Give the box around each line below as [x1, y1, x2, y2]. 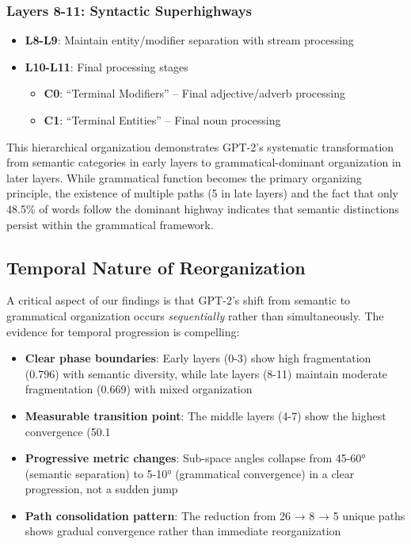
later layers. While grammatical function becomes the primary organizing [6, 169, 362, 186]
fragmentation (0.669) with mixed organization [25, 381, 253, 397]
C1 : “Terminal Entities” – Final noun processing [44, 112, 281, 128]
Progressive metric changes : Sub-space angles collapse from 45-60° [25, 450, 366, 466]
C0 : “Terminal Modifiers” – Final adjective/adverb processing [44, 85, 345, 102]
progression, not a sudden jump [25, 481, 178, 497]
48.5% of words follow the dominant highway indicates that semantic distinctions [6, 200, 399, 216]
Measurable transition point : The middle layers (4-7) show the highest [25, 407, 386, 423]
